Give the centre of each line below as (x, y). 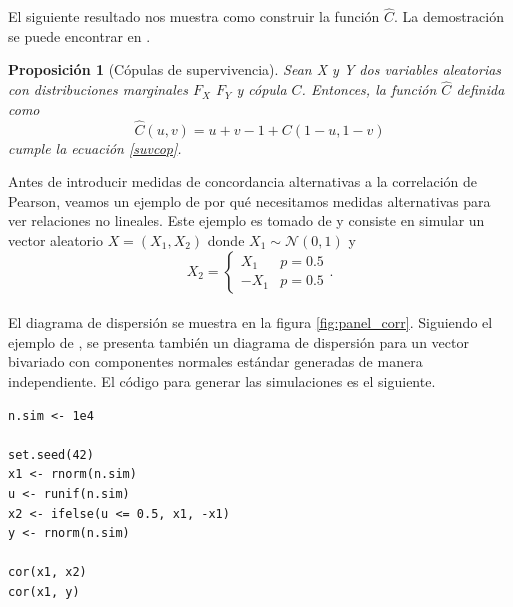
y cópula (261, 89)
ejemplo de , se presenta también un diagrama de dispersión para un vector (238, 341)
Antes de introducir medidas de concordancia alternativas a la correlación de (243, 181)
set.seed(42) (51, 454)
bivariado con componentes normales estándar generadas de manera (215, 361)
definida (480, 89)
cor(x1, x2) (47, 572)
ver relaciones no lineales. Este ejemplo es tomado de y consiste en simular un (246, 220)
